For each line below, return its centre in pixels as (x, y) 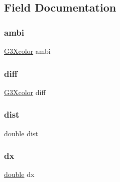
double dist (21, 133)
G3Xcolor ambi (27, 51)
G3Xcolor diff (25, 92)
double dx (19, 174)
